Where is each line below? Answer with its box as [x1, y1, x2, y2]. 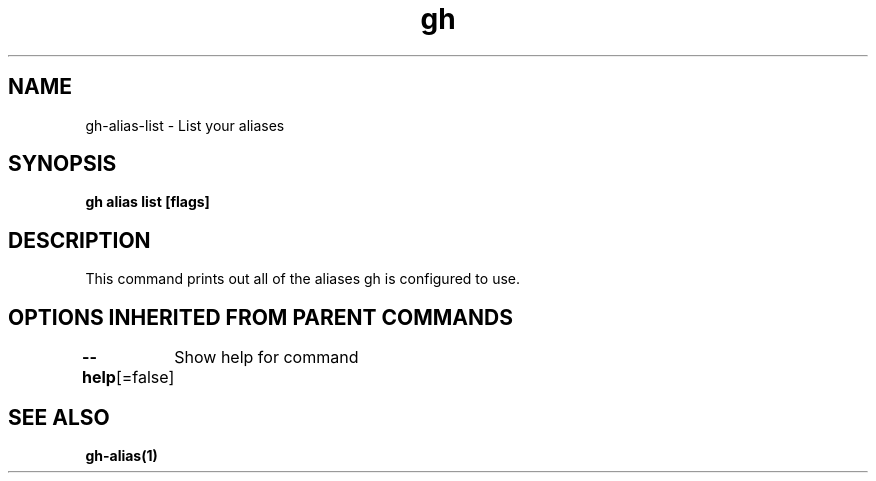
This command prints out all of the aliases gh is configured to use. [85, 270, 520, 288]
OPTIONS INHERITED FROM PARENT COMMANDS [8, 304, 513, 330]
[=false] [115, 367, 175, 388]
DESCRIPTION [8, 227, 151, 253]
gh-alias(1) [85, 446, 158, 464]
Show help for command [174, 347, 359, 368]
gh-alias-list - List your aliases [85, 116, 285, 134]
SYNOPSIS [8, 151, 117, 177]
